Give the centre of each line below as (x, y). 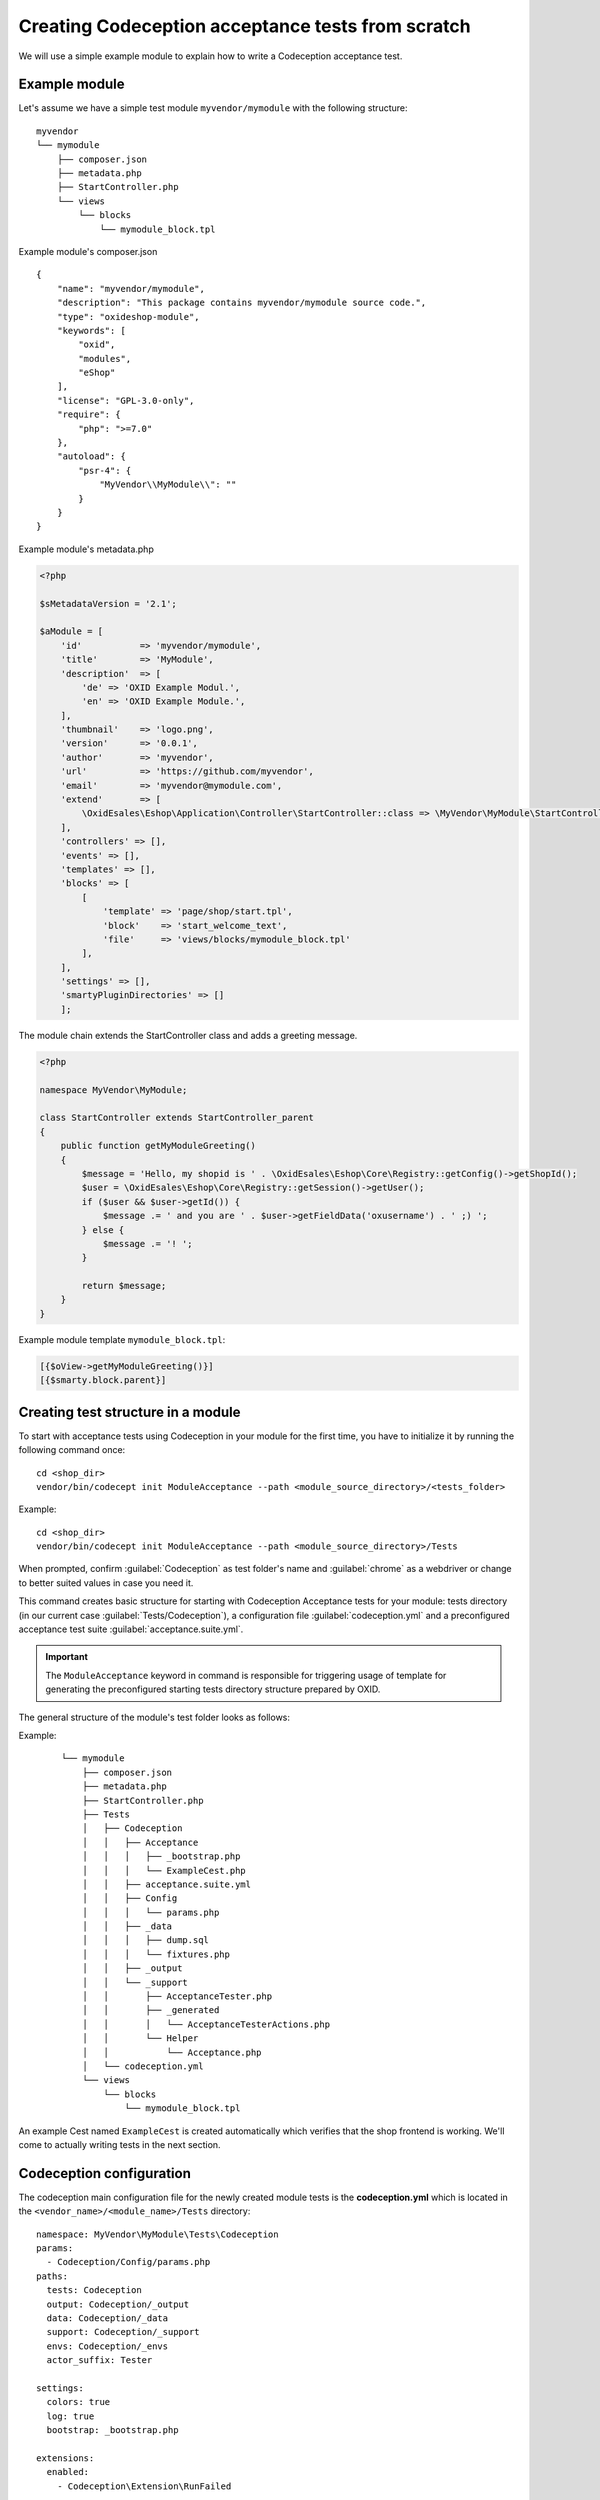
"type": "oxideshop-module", (128, 316)
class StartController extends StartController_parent (176, 1118)
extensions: (65, 2458)
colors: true (78, 2402)
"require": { (88, 414)
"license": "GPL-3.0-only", (125, 400)
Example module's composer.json (88, 251)
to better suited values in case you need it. (106, 1582)
